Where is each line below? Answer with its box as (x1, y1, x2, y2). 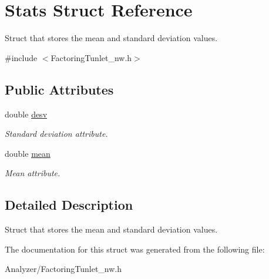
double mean (5, 147, 51, 159)
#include (5, 51, 38, 63)
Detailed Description (5, 196, 133, 214)
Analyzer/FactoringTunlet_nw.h (5, 263, 122, 275)
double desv (5, 107, 48, 120)
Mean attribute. (5, 167, 60, 179)
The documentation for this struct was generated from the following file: (5, 243, 265, 255)
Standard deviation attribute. (5, 127, 108, 140)
